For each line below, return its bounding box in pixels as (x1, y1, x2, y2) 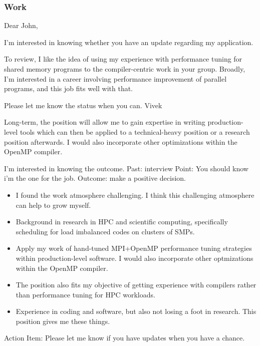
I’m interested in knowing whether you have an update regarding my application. (4, 37, 253, 47)
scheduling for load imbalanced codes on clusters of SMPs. (16, 226, 195, 236)
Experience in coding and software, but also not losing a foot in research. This (16, 306, 256, 316)
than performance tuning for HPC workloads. (16, 289, 155, 299)
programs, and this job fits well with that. (4, 83, 133, 94)
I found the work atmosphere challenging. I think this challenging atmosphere (16, 189, 254, 200)
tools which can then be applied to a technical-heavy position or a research (20, 126, 250, 137)
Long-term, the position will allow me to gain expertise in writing (4, 117, 205, 127)
